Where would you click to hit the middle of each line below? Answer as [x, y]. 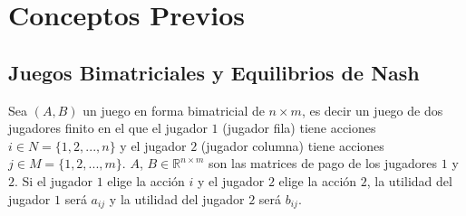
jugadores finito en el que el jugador [108, 128]
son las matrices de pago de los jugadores [323, 163]
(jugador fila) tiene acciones [299, 128]
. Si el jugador [54, 180]
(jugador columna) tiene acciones [292, 145]
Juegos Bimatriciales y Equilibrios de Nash [214, 72]
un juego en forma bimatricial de [174, 110]
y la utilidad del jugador [177, 198]
